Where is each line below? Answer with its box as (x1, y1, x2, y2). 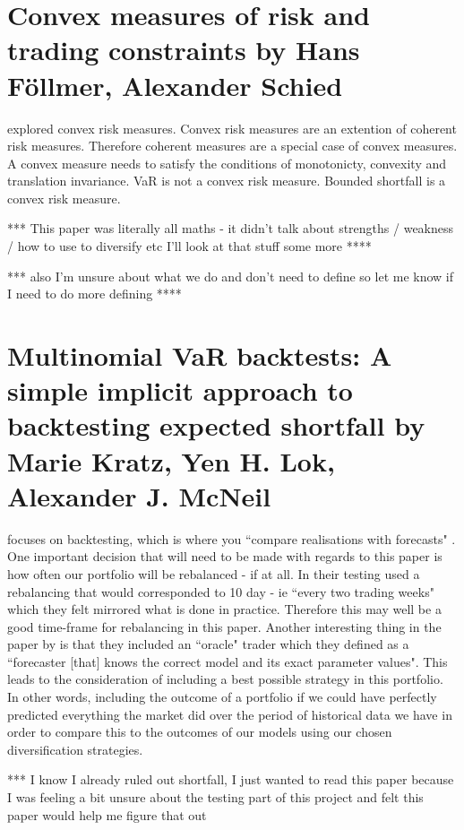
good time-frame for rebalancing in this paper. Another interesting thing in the (7, 617, 442, 635)
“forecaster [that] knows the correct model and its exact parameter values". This (7, 652, 448, 670)
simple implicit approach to (7, 372, 353, 409)
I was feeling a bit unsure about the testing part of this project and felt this (7, 788, 424, 807)
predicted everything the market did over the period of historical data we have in (7, 705, 452, 723)
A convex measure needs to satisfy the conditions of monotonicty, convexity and (7, 153, 447, 172)
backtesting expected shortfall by (7, 407, 425, 444)
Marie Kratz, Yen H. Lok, (7, 442, 335, 479)
